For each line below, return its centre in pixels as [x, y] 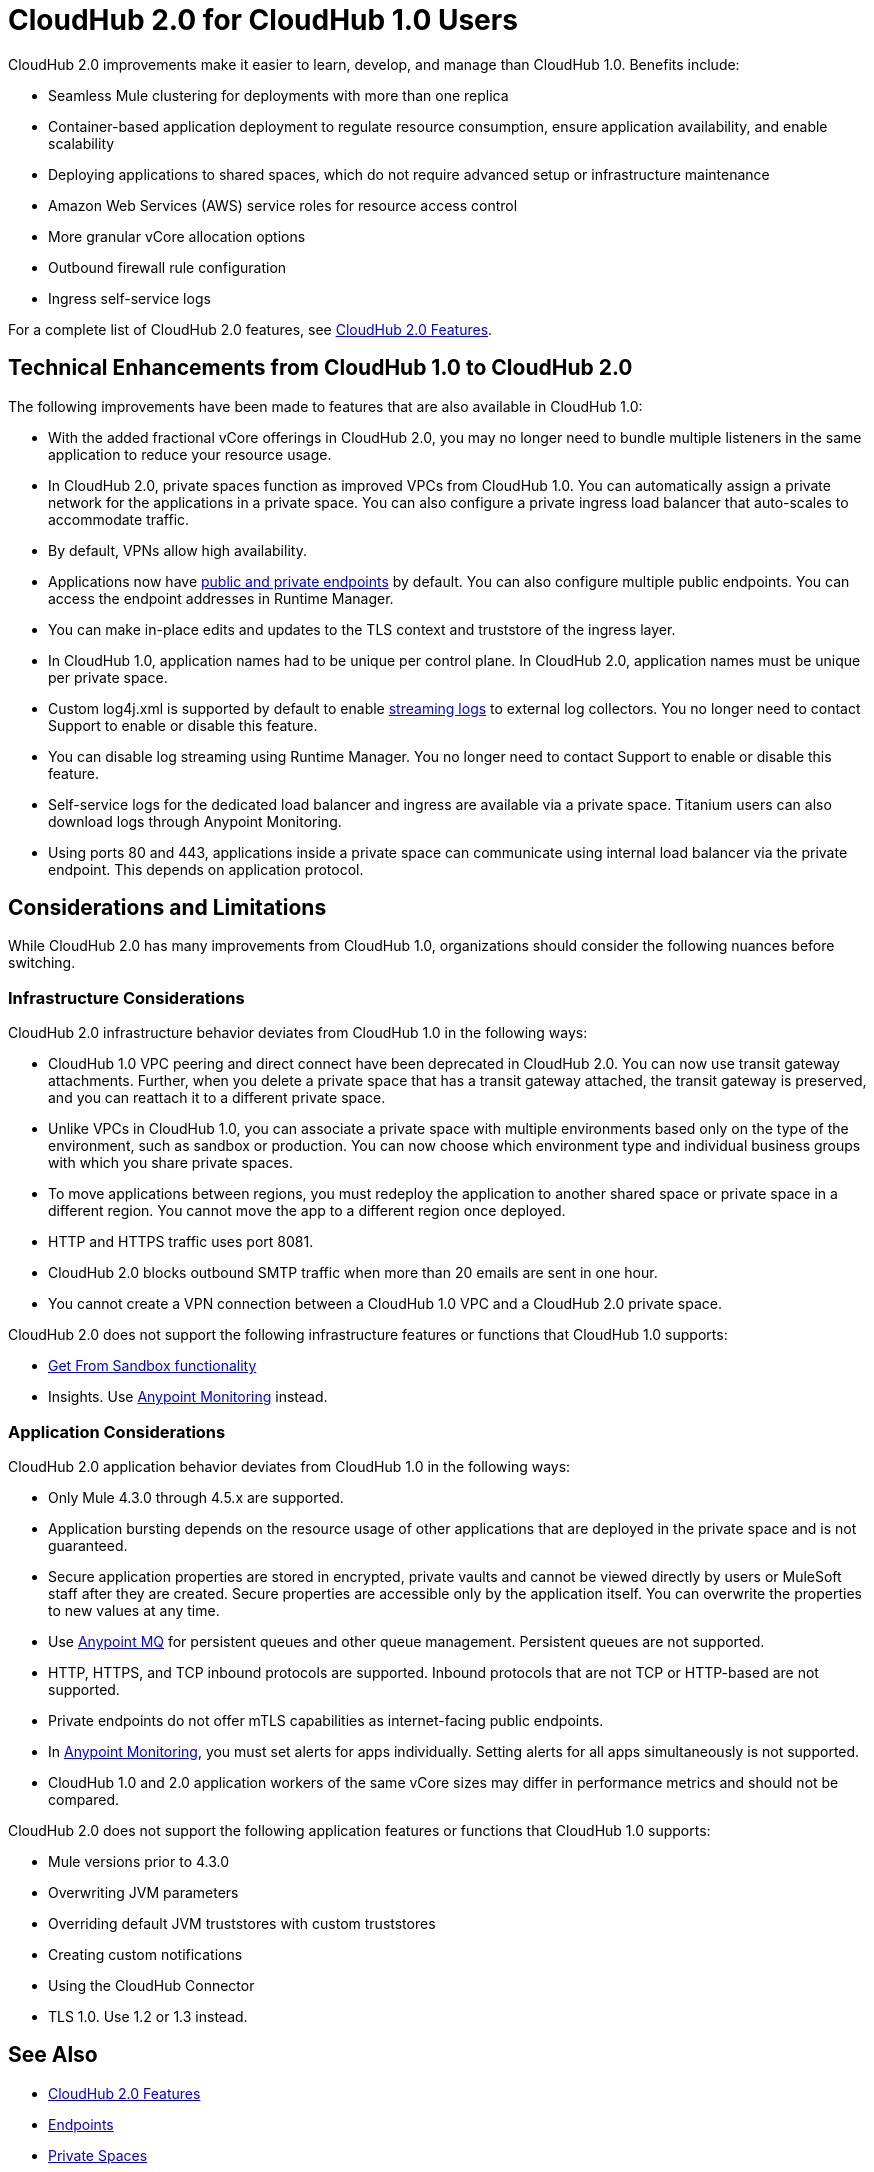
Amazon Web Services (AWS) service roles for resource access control [283, 205]
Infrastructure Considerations [126, 997]
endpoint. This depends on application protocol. [206, 869]
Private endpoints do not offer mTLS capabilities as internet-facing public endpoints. [326, 1720]
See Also [53, 2055]
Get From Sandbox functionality [152, 1366]
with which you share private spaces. [170, 1163]
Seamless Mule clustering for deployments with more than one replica [278, 95]
